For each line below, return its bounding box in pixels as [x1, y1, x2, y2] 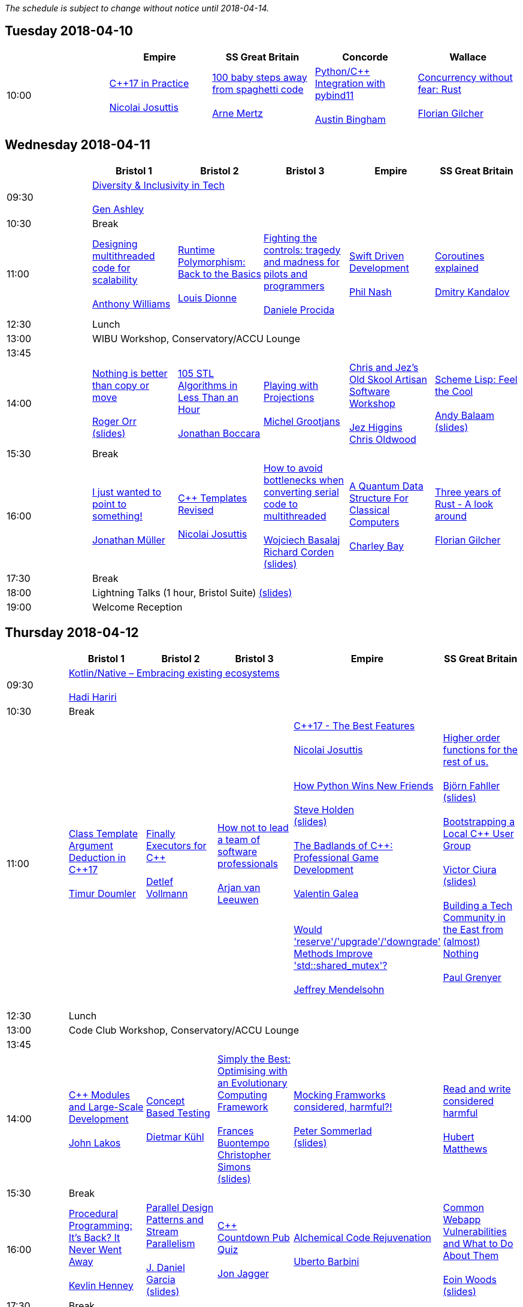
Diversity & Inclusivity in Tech [92, 179, 225, 191]
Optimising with [217, 1064, 288, 1077]
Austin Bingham [315, 113, 386, 125]
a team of [217, 833, 261, 846]
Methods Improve [294, 947, 373, 959]
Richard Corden [263, 545, 334, 558]
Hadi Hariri [68, 690, 117, 703]
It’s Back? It [68, 1231, 120, 1243]
